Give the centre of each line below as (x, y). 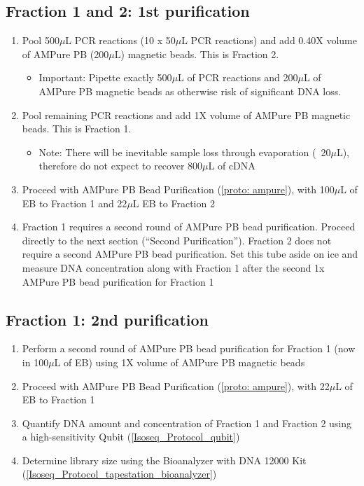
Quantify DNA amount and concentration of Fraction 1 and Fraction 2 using (187, 423)
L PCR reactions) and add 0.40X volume (269, 40)
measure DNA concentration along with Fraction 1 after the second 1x (173, 267)
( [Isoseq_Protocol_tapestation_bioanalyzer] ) (119, 474)
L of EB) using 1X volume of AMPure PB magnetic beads (180, 362)
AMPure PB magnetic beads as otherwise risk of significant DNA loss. (190, 91)
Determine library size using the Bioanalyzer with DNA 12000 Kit (164, 460)
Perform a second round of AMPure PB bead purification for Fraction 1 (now (189, 348)
